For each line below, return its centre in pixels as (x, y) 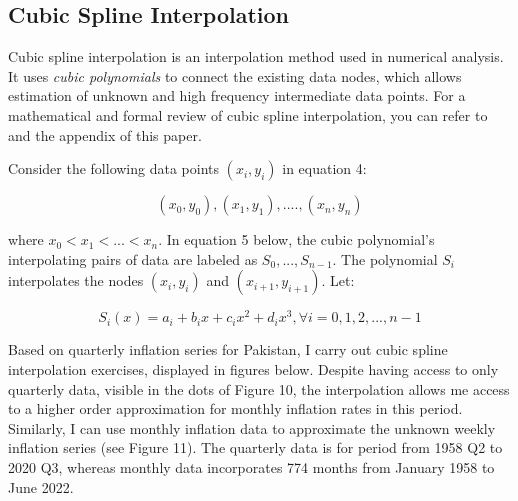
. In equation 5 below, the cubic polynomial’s (296, 239)
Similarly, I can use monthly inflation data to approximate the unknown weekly (252, 427)
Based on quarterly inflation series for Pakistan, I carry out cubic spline (228, 349)
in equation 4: (324, 168)
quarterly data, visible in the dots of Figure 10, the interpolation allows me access (259, 388)
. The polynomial (385, 258)
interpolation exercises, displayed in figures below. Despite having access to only (253, 369)
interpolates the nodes (76, 280)
